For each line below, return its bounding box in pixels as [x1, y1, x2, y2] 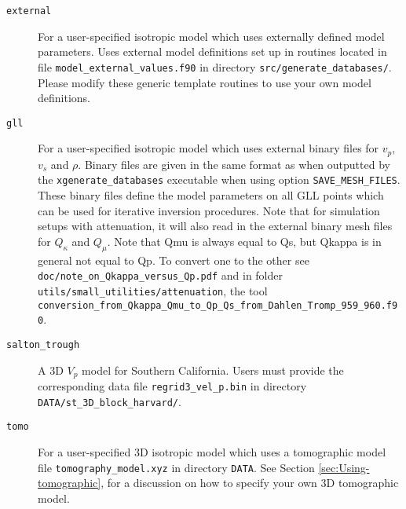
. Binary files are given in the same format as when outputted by [78, 156, 390, 172]
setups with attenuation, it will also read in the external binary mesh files [38, 218, 393, 234]
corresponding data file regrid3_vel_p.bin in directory [38, 377, 307, 394]
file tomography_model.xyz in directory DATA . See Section [38, 459, 315, 475]
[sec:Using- [318, 459, 370, 475]
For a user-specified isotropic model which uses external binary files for [38, 140, 379, 156]
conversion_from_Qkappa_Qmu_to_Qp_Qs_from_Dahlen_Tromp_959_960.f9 [38, 299, 398, 311]
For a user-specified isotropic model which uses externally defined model [38, 27, 385, 44]
